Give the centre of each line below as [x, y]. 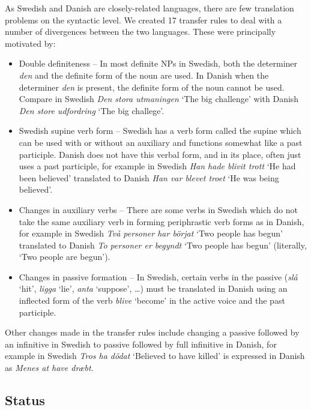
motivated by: [30, 43]
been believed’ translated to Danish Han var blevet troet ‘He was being [149, 177]
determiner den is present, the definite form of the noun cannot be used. [152, 87]
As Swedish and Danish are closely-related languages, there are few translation [149, 8]
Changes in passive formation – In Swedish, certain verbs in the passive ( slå [158, 276]
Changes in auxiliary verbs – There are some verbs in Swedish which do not [158, 209]
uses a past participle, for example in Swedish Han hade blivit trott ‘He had [157, 166]
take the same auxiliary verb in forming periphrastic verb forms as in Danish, [162, 221]
